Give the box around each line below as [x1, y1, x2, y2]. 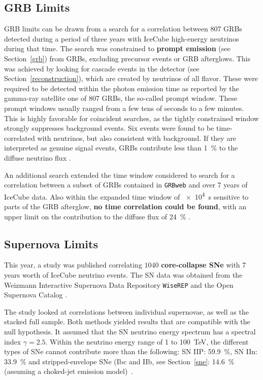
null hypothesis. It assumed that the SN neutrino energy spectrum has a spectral [4, 326, 256, 337]
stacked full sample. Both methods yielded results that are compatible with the [4, 316, 250, 327]
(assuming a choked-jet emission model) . [4, 366, 134, 376]
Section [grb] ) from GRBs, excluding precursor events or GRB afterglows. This [4, 53, 251, 63]
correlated [4, 132, 35, 143]
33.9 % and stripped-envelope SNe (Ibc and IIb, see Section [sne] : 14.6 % [4, 356, 235, 366]
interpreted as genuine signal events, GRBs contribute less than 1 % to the [4, 142, 238, 153]
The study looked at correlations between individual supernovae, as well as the [4, 306, 249, 317]
